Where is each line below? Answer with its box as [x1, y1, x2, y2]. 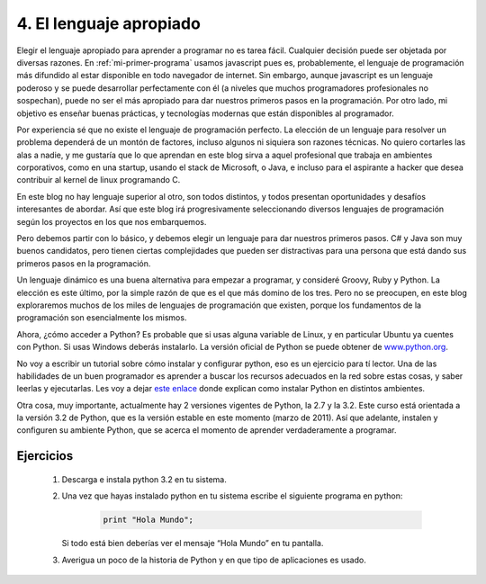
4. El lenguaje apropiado [16, 13, 202, 33]
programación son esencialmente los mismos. [16, 312, 187, 323]
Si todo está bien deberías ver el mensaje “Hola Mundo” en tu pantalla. [61, 538, 324, 549]
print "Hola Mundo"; [103, 515, 193, 526]
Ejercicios [16, 448, 74, 463]
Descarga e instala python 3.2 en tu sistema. [61, 473, 227, 485]
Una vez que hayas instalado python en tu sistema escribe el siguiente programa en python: [61, 490, 403, 501]
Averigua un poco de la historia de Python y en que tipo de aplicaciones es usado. [61, 554, 366, 565]
